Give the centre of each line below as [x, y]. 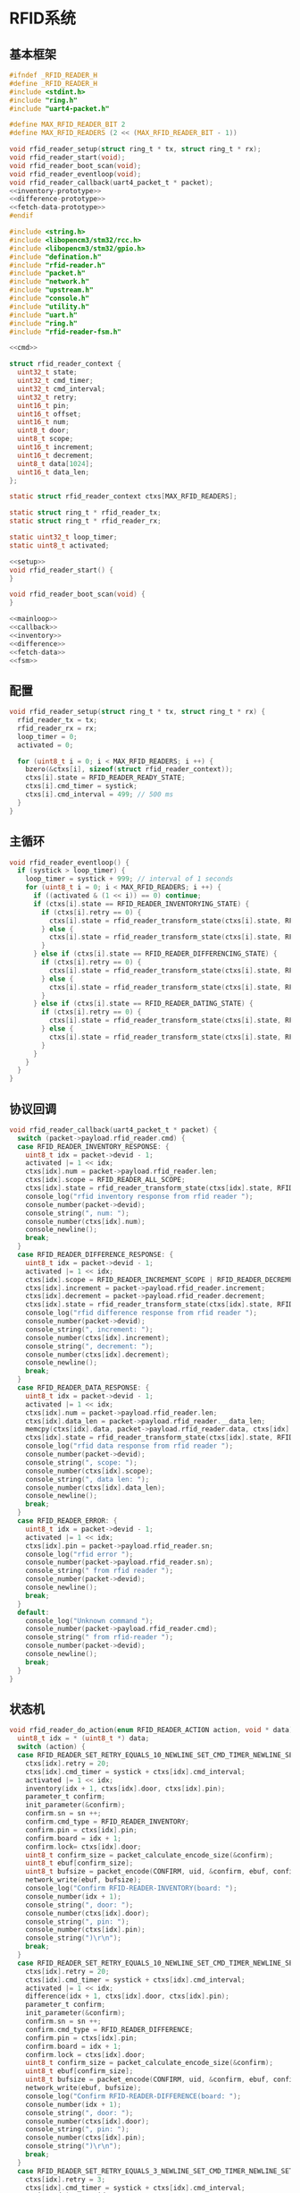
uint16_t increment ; [55, 447]
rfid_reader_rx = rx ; [58, 728]
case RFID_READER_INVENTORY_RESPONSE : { [93, 1146]
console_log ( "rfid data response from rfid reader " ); [129, 1446]
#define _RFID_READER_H [54, 83]
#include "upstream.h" [51, 290]
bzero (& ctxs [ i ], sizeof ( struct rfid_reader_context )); [129, 769]
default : [33, 1612]
